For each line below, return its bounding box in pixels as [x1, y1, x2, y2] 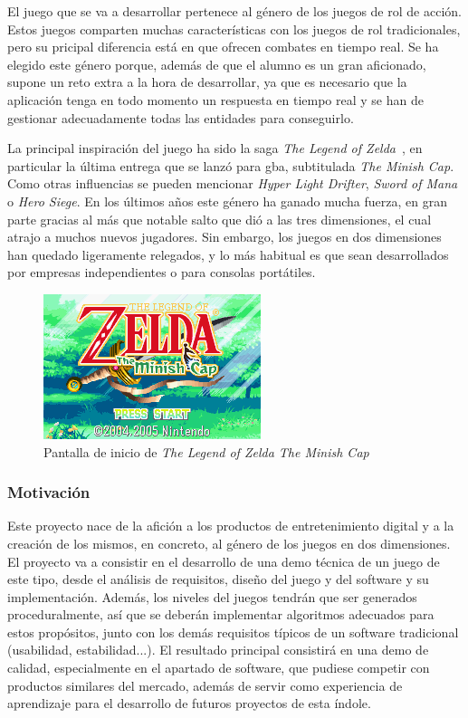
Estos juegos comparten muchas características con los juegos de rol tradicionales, [7, 19, 461, 38]
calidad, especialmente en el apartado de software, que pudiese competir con [7, 658, 430, 677]
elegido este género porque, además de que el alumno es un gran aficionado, [7, 54, 426, 73]
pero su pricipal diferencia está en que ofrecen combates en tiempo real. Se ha [7, 37, 439, 56]
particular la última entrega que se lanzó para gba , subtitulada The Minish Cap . [7, 156, 454, 175]
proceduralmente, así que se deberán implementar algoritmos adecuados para [7, 605, 435, 624]
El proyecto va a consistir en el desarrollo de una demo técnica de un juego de [7, 551, 440, 570]
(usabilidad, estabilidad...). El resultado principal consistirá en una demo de [7, 640, 429, 659]
